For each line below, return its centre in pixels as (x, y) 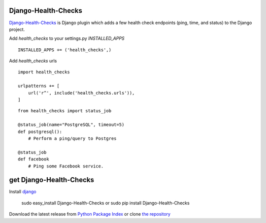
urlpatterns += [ (39, 86)
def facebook (33, 159)
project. (17, 29)
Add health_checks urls (33, 61)
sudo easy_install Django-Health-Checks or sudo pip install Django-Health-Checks (105, 203)
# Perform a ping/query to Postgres (72, 138)
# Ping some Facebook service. (66, 166)
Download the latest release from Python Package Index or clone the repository (90, 214)
